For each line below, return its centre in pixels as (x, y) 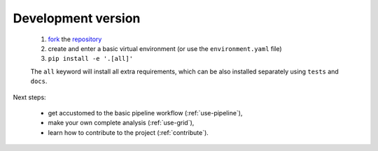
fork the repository (75, 39)
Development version (77, 18)
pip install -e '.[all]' (90, 59)
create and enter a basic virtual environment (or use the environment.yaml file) (165, 48)
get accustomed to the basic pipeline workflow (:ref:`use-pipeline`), (145, 113)
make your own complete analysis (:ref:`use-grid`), (121, 123)
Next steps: (29, 97)
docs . (39, 81)
